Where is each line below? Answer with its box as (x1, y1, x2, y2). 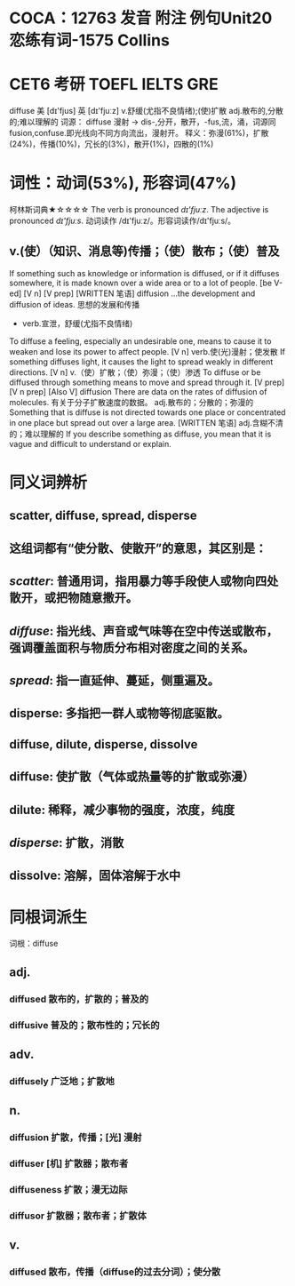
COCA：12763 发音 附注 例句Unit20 (9, 8, 273, 28)
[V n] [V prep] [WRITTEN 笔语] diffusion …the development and (23, 288, 256, 299)
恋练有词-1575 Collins (9, 30, 171, 51)
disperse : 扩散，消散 (9, 835, 124, 850)
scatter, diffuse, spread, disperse (9, 508, 197, 523)
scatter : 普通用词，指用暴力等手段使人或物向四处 (9, 574, 279, 589)
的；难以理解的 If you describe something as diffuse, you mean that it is (9, 428, 272, 439)
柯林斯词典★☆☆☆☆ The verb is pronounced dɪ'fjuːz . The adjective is (9, 204, 269, 215)
